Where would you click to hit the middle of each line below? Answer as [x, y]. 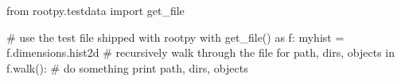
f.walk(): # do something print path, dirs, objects [127, 67]
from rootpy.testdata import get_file [95, 10]
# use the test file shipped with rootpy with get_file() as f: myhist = [175, 37]
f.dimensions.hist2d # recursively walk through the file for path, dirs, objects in [200, 52]
